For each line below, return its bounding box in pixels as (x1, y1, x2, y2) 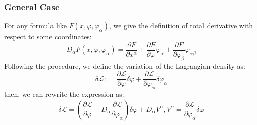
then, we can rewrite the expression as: (4, 89, 124, 99)
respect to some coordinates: (4, 31, 92, 42)
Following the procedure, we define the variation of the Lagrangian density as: (4, 60, 245, 71)
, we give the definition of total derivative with (109, 20, 253, 31)
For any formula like (4, 20, 67, 31)
